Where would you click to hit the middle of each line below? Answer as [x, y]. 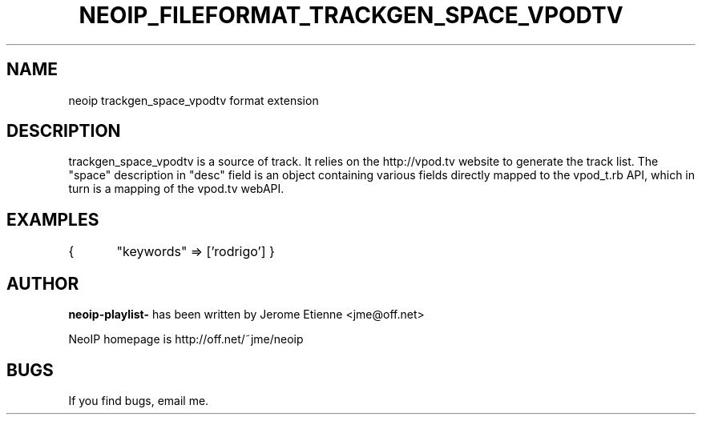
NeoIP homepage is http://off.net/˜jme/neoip [186, 339]
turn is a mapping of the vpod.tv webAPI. [176, 189]
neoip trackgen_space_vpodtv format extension [194, 100]
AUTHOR [43, 283]
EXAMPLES [53, 219]
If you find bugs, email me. [139, 400]
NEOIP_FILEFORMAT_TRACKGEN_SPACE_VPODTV [351, 15]
